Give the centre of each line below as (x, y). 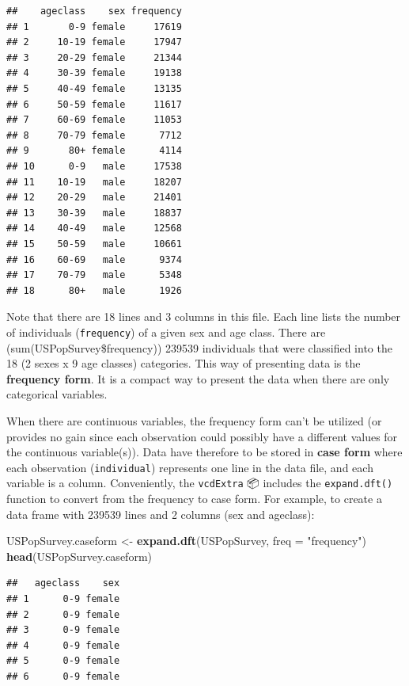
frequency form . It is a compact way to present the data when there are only (198, 378)
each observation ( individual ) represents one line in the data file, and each (190, 467)
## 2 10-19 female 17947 (94, 42)
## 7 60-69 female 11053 (94, 120)
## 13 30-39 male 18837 (94, 213)
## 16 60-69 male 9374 (94, 259)
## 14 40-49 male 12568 (94, 229)
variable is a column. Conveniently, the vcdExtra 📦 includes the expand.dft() (200, 483)
